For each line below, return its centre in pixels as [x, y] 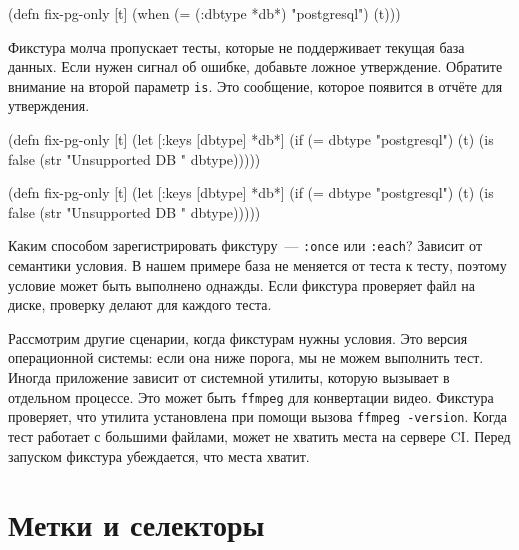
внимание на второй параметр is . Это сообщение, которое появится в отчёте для [255, 85]
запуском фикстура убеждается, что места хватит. [159, 455]
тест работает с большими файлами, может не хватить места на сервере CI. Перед [259, 435]
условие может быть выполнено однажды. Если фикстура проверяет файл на [241, 284]
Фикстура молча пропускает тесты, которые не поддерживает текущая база [236, 46]
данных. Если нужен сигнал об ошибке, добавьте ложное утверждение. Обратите [255, 66]
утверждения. [49, 105]
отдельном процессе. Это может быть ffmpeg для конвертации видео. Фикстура [251, 396]
